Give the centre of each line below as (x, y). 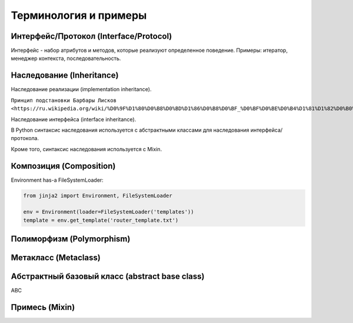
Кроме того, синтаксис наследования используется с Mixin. (86, 149)
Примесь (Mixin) (43, 307)
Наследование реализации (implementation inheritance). (81, 89)
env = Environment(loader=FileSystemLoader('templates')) (109, 212)
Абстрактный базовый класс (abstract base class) (108, 277)
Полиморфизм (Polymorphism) (71, 239)
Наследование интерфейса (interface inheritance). (74, 119)
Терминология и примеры (79, 15)
